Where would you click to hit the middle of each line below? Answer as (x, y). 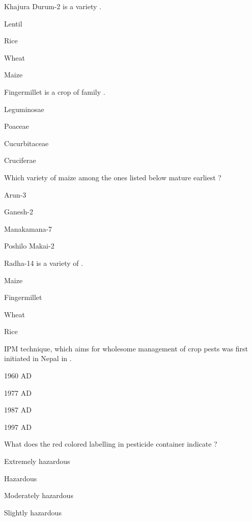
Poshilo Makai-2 (29, 246)
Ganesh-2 (19, 212)
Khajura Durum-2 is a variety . (53, 6)
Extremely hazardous (37, 461)
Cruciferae (20, 160)
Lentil (13, 23)
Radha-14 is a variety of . (44, 263)
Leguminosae (24, 109)
